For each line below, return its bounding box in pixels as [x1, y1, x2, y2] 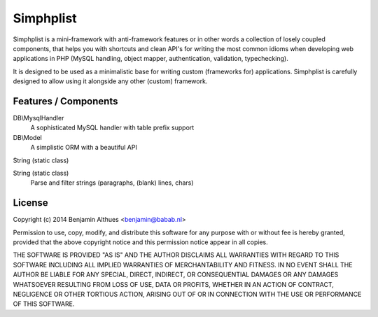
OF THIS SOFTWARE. [13, 300, 75, 308]
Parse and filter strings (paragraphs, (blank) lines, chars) [30, 178, 194, 187]
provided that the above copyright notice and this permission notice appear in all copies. [13, 238, 269, 246]
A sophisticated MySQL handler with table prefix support [30, 123, 195, 132]
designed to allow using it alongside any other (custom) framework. [13, 77, 208, 85]
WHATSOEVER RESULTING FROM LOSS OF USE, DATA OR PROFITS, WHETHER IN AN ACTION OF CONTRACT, [13, 280, 334, 288]
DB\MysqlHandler [13, 114, 64, 122]
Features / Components [13, 95, 118, 107]
